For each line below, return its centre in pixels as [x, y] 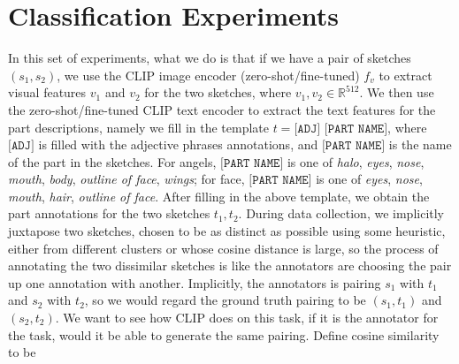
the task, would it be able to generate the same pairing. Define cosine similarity [224, 334]
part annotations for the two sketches [109, 213]
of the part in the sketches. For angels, [112, 161]
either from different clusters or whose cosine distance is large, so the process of [223, 248]
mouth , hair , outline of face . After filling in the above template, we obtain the [219, 196]
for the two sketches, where [218, 92]
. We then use [397, 92]
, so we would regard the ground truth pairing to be [225, 300]
